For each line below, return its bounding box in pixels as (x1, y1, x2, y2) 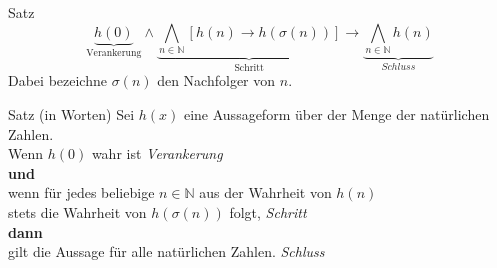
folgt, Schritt (229, 201, 307, 222)
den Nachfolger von (157, 70, 276, 91)
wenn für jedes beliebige (8, 182, 155, 203)
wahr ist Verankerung (91, 143, 223, 164)
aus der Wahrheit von (199, 182, 332, 203)
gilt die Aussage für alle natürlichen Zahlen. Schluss (8, 241, 325, 262)
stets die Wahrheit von (8, 201, 147, 222)
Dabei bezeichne (8, 70, 107, 91)
